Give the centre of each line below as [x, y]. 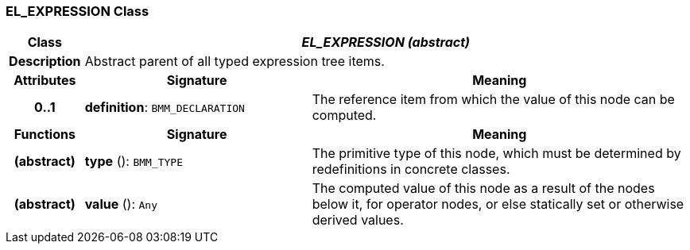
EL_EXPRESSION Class [78, 11]
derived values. [358, 220]
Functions [45, 135]
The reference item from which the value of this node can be [493, 100]
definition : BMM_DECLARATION [165, 108]
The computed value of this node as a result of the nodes [483, 188]
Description [45, 62]
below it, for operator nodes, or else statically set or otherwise [498, 204]
